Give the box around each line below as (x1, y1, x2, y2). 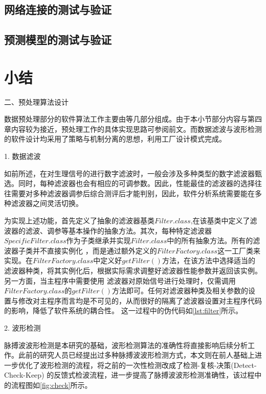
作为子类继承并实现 (66, 235, 131, 246)
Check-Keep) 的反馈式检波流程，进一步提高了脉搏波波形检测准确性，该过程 (4, 369, 255, 380)
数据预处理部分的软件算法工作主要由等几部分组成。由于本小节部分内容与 (4, 113, 248, 124)
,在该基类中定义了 (190, 215, 250, 226)
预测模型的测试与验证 (4, 32, 112, 48)
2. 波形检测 (4, 322, 41, 333)
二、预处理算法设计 (4, 96, 69, 107)
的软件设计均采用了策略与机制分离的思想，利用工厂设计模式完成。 (4, 133, 226, 144)
